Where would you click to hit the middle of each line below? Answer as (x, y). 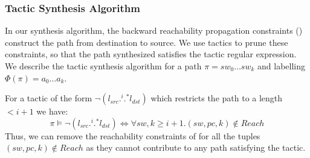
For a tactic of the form (49, 98)
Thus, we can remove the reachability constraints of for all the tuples (133, 135)
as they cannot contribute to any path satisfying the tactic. (196, 147)
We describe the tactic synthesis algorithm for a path (103, 66)
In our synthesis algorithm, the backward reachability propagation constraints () (154, 30)
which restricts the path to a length (217, 98)
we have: (52, 111)
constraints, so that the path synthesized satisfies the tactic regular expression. (151, 54)
